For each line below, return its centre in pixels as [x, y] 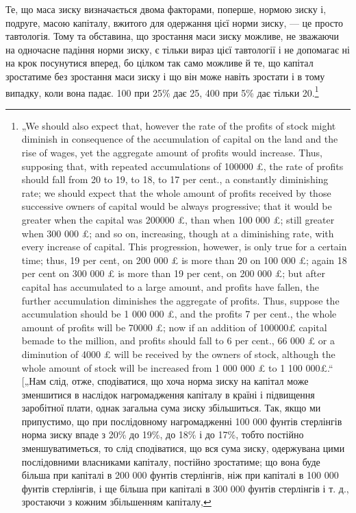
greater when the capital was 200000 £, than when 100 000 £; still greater [178, 219]
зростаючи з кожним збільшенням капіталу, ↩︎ [116, 502]
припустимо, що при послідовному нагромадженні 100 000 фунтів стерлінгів [182, 421]
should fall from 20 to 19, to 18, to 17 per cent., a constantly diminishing [175, 179]
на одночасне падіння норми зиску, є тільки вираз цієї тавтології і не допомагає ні [178, 49]
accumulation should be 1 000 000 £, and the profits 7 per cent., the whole [179, 314]
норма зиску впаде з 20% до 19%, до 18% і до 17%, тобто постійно [163, 434]
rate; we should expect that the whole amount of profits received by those [176, 192]
